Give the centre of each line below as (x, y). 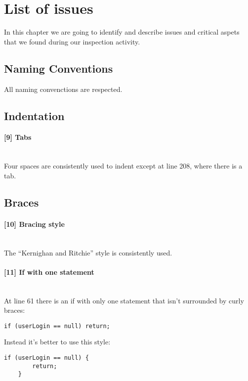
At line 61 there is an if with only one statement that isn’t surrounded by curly (124, 300)
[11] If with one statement (49, 272)
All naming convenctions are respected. (63, 89)
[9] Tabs (18, 137)
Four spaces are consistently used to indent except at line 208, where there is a (123, 166)
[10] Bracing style (34, 224)
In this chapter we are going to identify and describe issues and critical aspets (122, 32)
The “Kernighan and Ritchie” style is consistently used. (88, 252)
